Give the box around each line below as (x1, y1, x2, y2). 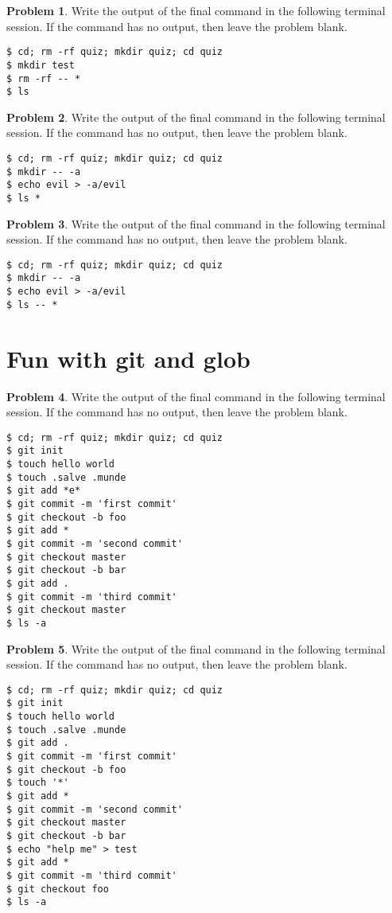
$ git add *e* (6, 485, 81, 497)
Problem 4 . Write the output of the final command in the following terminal (6, 388, 386, 404)
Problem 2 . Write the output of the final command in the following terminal (6, 108, 386, 125)
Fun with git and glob (6, 341, 250, 374)
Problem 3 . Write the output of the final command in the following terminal (6, 215, 386, 232)
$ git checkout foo (6, 883, 109, 895)
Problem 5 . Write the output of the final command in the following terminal (6, 640, 386, 657)
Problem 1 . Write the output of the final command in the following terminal (6, 2, 386, 18)
